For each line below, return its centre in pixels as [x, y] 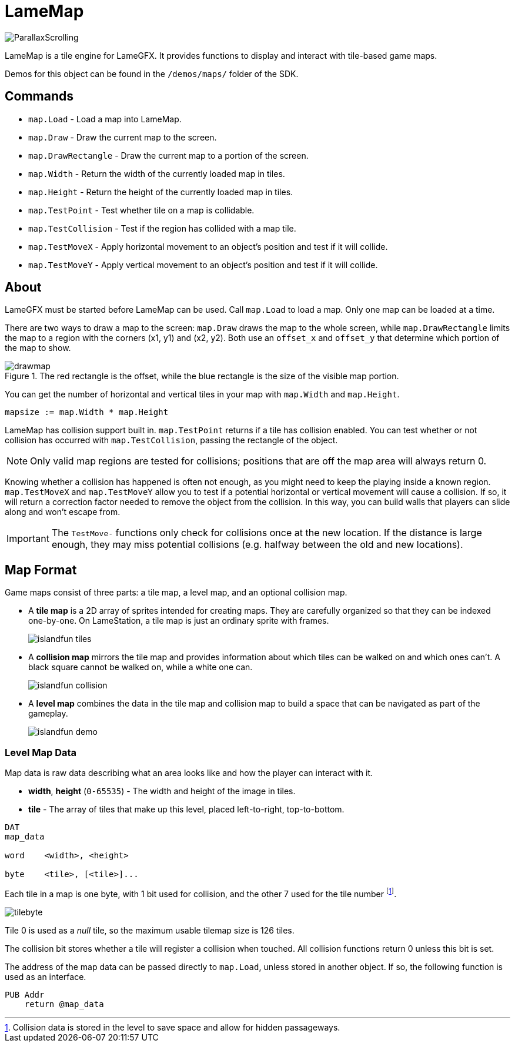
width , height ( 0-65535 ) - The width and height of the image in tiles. [162, 791]
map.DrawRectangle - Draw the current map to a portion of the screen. [168, 155]
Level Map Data [41, 752]
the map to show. [38, 348]
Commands [39, 96]
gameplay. [48, 714]
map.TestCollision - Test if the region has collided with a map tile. [162, 228]
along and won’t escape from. [63, 512]
